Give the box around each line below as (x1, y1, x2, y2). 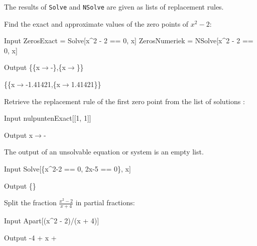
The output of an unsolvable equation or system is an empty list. (4, 146, 204, 157)
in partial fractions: (75, 197, 135, 208)
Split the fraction (4, 197, 57, 208)
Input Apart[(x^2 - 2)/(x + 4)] (4, 215, 99, 226)
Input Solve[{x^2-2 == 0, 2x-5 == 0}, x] (4, 163, 131, 174)
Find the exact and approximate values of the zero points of (4, 18, 189, 29)
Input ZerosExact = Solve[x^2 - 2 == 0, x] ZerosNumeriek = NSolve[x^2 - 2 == (4, 35, 253, 46)
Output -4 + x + (4, 232, 57, 242)
